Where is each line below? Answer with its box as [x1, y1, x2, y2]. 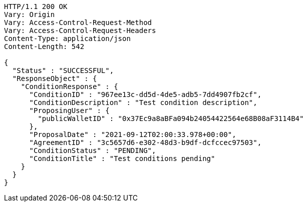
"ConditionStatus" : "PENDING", [29, 146, 156, 154]
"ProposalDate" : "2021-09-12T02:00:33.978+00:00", [29, 130, 236, 138]
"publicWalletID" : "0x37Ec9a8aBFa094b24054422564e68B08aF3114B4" [38, 114, 304, 122]
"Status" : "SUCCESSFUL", [12, 66, 114, 74]
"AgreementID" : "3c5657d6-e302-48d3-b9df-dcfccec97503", [29, 138, 262, 146]
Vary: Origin [4, 10, 55, 18]
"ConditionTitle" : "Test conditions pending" [29, 154, 215, 162]
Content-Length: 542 [4, 42, 85, 50]
